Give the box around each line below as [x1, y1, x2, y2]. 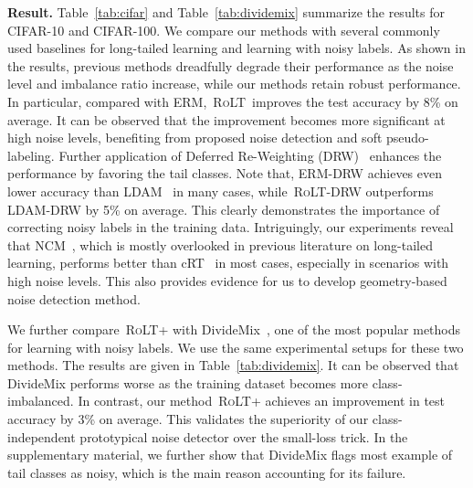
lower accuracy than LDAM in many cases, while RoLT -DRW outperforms [7, 181, 434, 200]
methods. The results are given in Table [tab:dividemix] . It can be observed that [7, 355, 459, 375]
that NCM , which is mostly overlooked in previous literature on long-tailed [7, 235, 433, 254]
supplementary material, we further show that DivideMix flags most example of [7, 445, 453, 464]
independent [7, 427, 76, 446]
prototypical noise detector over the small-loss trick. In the [79, 427, 408, 446]
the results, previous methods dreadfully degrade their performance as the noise [7, 56, 454, 75]
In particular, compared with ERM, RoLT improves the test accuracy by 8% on [7, 91, 458, 111]
